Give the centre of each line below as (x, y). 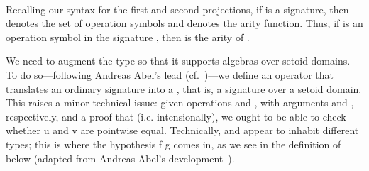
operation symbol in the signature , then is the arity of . (128, 37)
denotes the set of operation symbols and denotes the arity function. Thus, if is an (184, 23)
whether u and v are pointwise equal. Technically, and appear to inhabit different (182, 130)
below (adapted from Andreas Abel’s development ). (120, 158)
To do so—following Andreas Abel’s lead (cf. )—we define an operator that (170, 74)
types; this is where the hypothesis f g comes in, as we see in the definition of (174, 144)
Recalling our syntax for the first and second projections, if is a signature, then (177, 9)
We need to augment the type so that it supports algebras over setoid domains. (178, 61)
